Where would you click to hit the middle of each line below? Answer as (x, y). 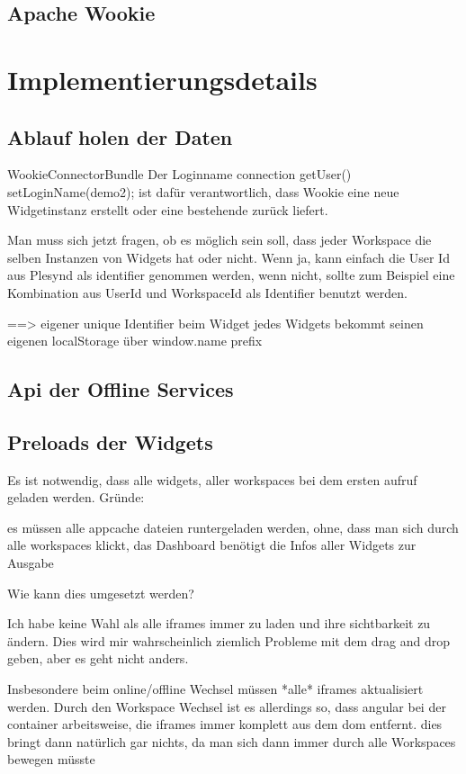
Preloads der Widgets (110, 441)
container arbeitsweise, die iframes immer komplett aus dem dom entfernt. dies (225, 724)
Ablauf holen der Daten (120, 136)
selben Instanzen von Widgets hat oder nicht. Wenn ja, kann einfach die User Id (229, 257)
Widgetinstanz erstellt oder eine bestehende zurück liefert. (168, 209)
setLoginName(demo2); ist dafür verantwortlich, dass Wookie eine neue (203, 191)
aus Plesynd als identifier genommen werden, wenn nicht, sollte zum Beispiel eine (231, 275)
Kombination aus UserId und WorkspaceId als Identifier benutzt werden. (207, 292)
